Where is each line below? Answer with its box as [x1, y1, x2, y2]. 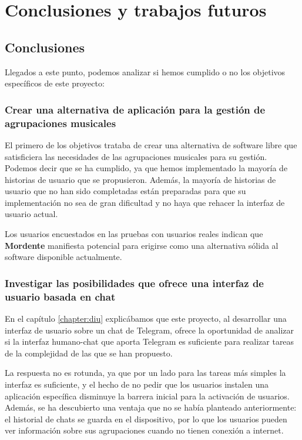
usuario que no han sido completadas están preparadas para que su [5, 185, 246, 197]
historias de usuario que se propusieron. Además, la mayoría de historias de [5, 173, 276, 185]
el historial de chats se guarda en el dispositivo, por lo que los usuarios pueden [5, 412, 287, 425]
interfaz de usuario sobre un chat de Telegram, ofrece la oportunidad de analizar [5, 324, 294, 336]
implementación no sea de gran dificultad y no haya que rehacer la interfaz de [5, 196, 285, 208]
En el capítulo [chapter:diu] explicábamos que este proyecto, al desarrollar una [5, 312, 287, 324]
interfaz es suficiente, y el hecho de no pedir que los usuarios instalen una [5, 378, 269, 390]
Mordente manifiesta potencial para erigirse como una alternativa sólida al [5, 239, 278, 251]
